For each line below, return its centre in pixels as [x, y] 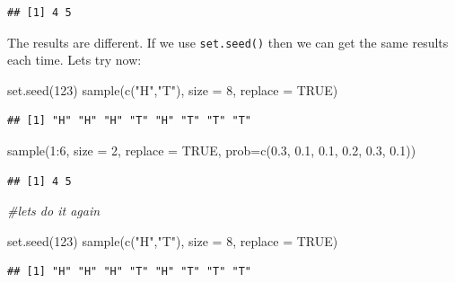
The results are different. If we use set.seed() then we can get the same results [228, 42]
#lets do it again [54, 211]
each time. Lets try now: [74, 60]
